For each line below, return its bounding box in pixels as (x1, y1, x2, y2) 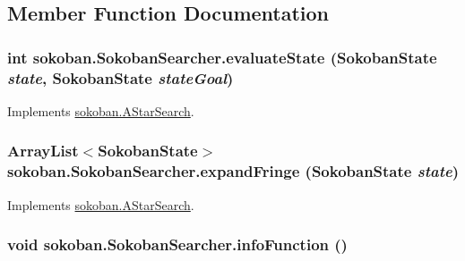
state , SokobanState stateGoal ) (7, 66, 234, 88)
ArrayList (7, 139, 79, 162)
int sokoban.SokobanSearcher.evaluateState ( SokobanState (7, 46, 437, 68)
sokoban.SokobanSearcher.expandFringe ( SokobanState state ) (7, 160, 459, 182)
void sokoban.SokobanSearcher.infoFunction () (7, 233, 348, 256)
